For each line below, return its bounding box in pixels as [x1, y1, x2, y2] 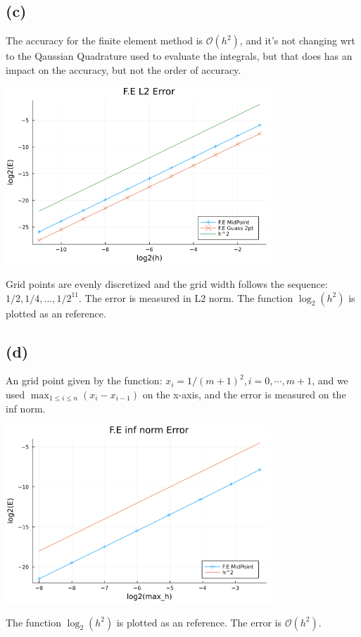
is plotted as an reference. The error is [116, 614, 281, 629]
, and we [312, 373, 348, 388]
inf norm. [6, 401, 46, 415]
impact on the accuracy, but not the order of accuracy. [6, 62, 241, 77]
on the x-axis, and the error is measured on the [142, 386, 346, 401]
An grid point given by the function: [6, 373, 163, 388]
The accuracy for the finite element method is [6, 33, 203, 48]
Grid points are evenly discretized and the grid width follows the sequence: [6, 276, 328, 291]
